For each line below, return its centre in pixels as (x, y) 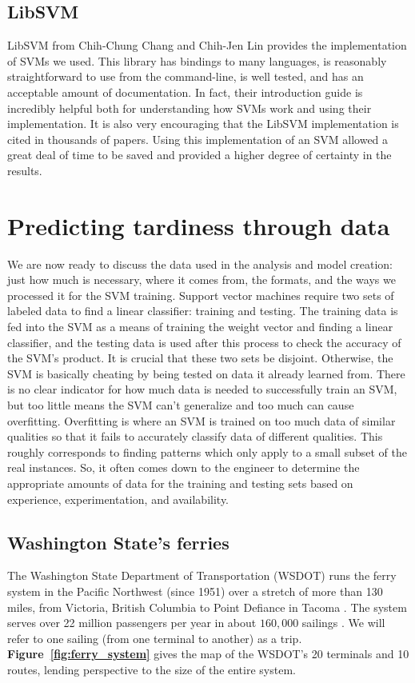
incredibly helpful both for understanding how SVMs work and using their (190, 108)
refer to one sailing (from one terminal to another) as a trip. (155, 638)
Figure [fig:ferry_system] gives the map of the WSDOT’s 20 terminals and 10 (208, 654)
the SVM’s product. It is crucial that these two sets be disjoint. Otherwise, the (200, 358)
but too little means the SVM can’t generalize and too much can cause (181, 405)
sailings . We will (343, 623)
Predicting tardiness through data (199, 225)
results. (25, 170)
